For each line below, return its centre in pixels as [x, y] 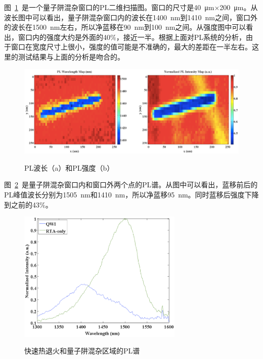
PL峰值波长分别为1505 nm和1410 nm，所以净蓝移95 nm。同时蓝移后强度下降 [131, 195]
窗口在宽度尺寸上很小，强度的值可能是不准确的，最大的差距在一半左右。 [131, 47]
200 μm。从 [239, 7]
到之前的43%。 [28, 204]
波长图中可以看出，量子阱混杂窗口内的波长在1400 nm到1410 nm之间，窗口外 [131, 17]
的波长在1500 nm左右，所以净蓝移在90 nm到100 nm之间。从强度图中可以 [125, 27]
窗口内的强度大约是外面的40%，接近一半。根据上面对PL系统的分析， [132, 37]
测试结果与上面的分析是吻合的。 [71, 56]
